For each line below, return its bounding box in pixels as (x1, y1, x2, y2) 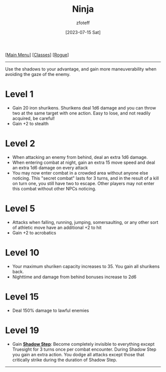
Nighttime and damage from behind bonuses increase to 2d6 (12, 274, 137, 280)
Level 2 (5, 138, 36, 149)
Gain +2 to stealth (12, 120, 49, 126)
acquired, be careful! (12, 115, 55, 121)
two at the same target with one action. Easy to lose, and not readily (12, 110, 151, 116)
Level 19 (5, 325, 40, 336)
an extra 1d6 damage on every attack (12, 164, 88, 171)
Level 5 (5, 203, 36, 214)
